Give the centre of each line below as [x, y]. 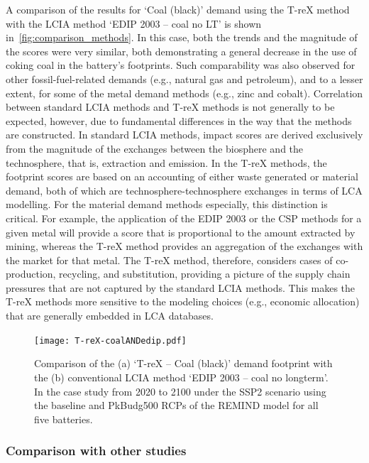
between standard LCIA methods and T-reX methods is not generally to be [170, 107]
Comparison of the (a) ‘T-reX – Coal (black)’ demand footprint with [183, 363]
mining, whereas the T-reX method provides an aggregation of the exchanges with [184, 246]
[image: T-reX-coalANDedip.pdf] [110, 341]
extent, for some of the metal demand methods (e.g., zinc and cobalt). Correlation [184, 93]
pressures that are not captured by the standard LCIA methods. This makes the [181, 287]
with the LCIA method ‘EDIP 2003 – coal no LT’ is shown [134, 23]
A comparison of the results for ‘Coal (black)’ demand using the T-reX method [178, 9]
